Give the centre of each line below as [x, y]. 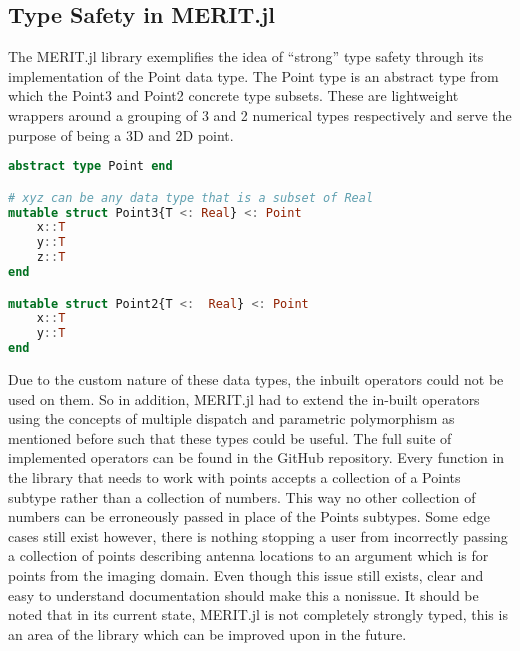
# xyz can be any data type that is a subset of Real [191, 197]
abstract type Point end [90, 166]
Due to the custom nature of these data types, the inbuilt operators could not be [256, 379]
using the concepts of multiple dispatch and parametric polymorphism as [231, 418]
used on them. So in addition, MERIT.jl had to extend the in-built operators [244, 398]
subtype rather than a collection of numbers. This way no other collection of [242, 496]
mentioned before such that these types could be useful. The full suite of [230, 437]
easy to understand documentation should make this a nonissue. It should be [243, 594]
